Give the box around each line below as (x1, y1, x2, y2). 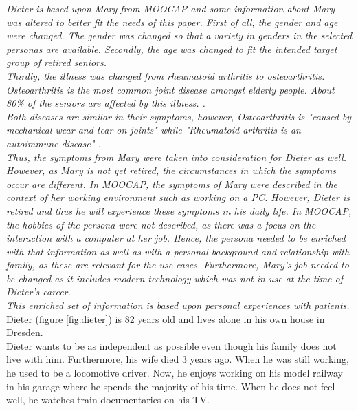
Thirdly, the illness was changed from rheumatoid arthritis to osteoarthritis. (6, 68, 325, 83)
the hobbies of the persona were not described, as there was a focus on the (6, 217, 316, 231)
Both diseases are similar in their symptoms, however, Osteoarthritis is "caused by (6, 109, 352, 123)
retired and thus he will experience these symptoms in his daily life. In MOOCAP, (6, 203, 352, 218)
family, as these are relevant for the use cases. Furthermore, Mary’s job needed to (6, 257, 349, 272)
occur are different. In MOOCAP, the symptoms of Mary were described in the (6, 176, 337, 191)
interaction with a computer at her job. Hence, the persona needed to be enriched (6, 231, 346, 245)
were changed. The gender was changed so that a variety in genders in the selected (6, 28, 353, 43)
